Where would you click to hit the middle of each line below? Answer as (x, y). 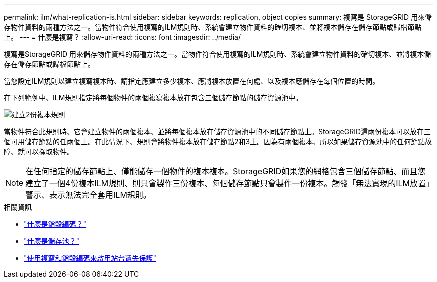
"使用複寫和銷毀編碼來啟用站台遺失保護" (90, 258)
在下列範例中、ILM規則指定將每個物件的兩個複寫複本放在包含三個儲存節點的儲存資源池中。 (153, 98)
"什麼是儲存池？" (52, 241)
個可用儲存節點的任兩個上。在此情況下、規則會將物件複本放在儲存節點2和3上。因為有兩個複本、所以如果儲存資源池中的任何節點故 (218, 141)
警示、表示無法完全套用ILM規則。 (88, 195)
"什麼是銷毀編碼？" (55, 224)
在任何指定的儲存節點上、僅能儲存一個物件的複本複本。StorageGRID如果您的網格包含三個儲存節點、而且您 (225, 171)
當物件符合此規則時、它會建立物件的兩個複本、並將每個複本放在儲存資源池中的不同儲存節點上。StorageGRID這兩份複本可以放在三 (218, 132)
